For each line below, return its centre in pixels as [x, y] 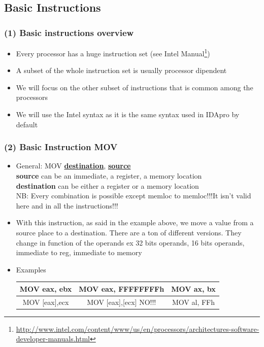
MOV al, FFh [194, 302]
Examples [31, 269]
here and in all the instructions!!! [67, 205]
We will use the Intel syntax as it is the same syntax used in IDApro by [128, 114]
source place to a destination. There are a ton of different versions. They [129, 232]
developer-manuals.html [53, 339]
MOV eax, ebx [46, 288]
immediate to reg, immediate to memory [79, 252]
